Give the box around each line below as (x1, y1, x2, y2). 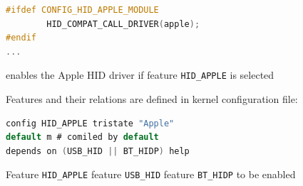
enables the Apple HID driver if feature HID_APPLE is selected (6, 67, 274, 82)
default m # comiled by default (6, 132, 159, 143)
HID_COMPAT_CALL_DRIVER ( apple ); (46, 18, 200, 29)
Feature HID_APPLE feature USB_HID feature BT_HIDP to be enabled (6, 167, 296, 182)
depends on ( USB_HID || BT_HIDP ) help (6, 146, 190, 156)
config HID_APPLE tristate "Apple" (6, 118, 175, 128)
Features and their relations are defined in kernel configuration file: (6, 92, 298, 106)
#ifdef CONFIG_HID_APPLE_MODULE (6, 5, 159, 15)
